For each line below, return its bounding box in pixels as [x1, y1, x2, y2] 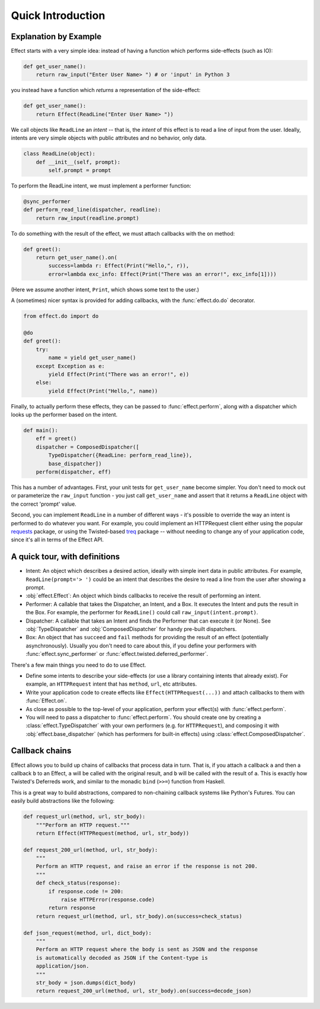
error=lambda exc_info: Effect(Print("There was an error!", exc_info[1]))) [48, 271, 277, 277]
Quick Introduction [11, 9, 105, 22]
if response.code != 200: [48, 888, 124, 894]
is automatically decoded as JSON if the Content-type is [36, 954, 208, 961]
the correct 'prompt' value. [11, 500, 76, 507]
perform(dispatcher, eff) [36, 469, 111, 475]
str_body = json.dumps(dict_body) [36, 979, 136, 986]
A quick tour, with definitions [11, 552, 120, 562]
